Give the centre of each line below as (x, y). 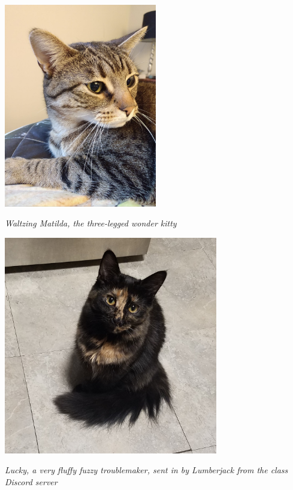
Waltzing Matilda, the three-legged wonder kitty (91, 223)
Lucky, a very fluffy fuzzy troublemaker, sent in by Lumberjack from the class (146, 470)
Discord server (31, 481)
